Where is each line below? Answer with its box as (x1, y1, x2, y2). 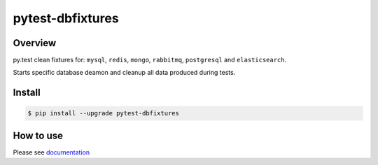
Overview (13, 37, 57, 49)
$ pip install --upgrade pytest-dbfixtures (27, 109, 180, 117)
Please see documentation (13, 148, 90, 157)
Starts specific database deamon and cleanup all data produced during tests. (13, 69, 236, 77)
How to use (13, 129, 63, 141)
